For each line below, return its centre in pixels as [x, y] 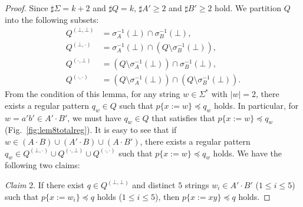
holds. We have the [247, 153]
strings [197, 184]
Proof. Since [27, 8]
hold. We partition [248, 8]
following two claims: [42, 165]
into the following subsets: [52, 19]
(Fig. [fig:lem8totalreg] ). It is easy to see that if [91, 130]
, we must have [94, 117]
